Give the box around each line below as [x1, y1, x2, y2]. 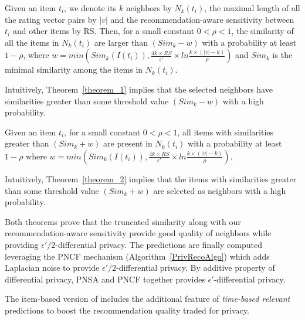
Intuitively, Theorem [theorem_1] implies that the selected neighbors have [5, 83, 273, 95]
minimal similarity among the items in [5, 63, 143, 76]
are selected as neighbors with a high [153, 184, 286, 196]
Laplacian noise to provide [5, 261, 100, 274]
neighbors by [126, 2, 172, 13]
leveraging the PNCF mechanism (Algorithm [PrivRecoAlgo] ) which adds [5, 250, 270, 262]
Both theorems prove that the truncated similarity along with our [5, 215, 241, 227]
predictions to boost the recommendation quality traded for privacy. [5, 304, 249, 316]
